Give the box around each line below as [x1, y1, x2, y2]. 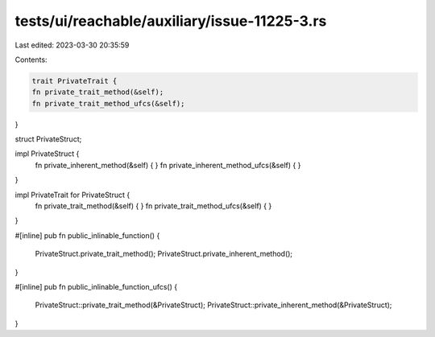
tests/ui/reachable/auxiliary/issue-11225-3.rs [14, 12, 327, 30]
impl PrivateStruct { [14, 149, 80, 158]
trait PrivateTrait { [31, 76, 118, 85]
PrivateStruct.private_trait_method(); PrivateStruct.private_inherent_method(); [35, 249, 293, 259]
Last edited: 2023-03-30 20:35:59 [14, 40, 130, 50]
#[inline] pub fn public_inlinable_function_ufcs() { [14, 282, 177, 291]
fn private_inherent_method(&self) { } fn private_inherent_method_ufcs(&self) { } [35, 160, 301, 170]
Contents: [14, 55, 48, 64]
